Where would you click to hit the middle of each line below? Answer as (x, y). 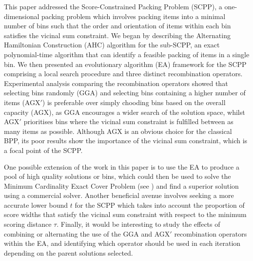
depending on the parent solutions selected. (68, 252)
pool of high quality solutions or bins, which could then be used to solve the (117, 176)
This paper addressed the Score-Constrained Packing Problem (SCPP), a (113, 6)
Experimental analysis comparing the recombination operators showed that (116, 83)
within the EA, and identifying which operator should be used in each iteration (122, 243)
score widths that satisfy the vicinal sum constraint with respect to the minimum (125, 214)
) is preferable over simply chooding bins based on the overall (134, 102)
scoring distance (28, 224)
